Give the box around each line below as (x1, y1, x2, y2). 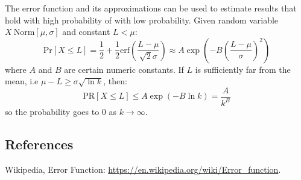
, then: (103, 75, 127, 87)
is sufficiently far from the (195, 63, 291, 75)
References (5, 135, 74, 154)
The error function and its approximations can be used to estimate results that (5, 2, 297, 14)
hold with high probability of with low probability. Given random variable (5, 13, 279, 26)
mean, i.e (5, 75, 39, 87)
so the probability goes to (5, 105, 100, 118)
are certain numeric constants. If (64, 63, 184, 75)
